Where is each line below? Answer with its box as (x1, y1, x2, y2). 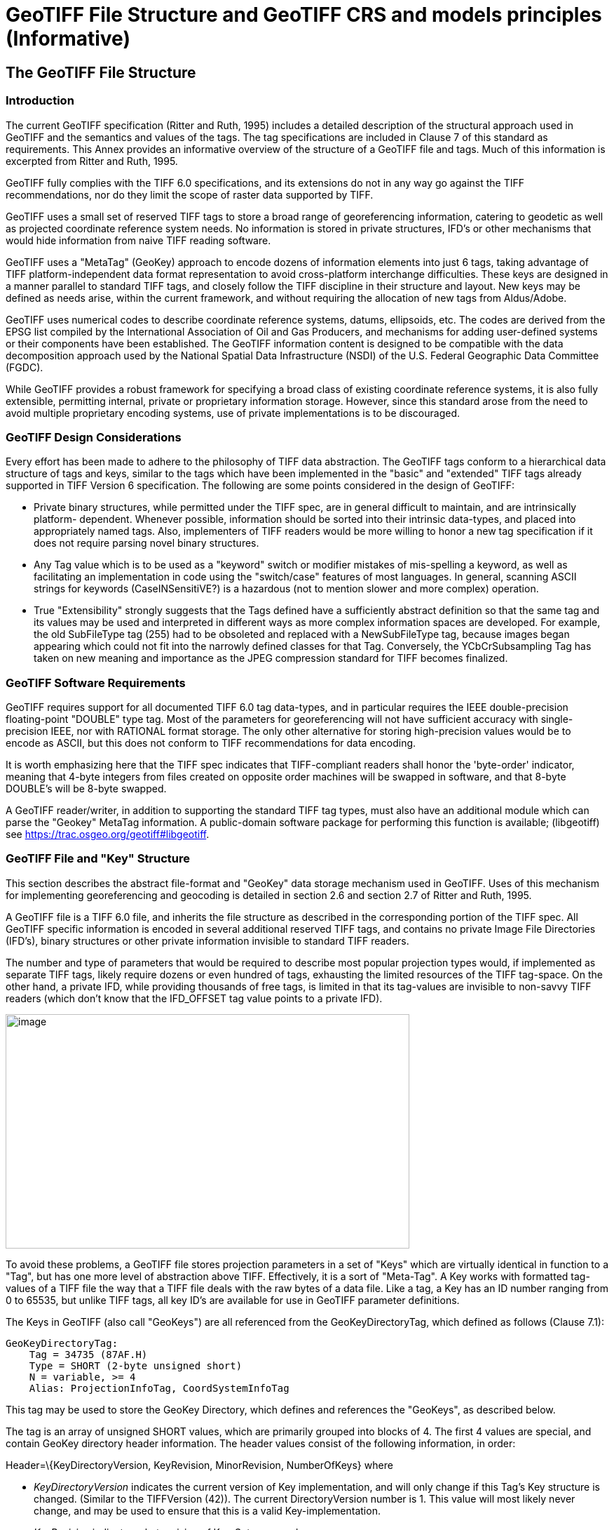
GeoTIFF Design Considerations (6, 430, 182, 444)
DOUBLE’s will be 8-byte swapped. (6, 783, 167, 795)
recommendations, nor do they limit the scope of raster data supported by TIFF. (6, 188, 374, 201)
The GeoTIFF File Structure (6, 63, 196, 81)
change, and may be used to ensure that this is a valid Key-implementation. (34, 1504, 381, 1517)
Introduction (6, 93, 74, 108)
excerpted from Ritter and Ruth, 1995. (6, 154, 178, 167)
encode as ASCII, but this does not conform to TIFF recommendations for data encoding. (6, 737, 416, 750)
